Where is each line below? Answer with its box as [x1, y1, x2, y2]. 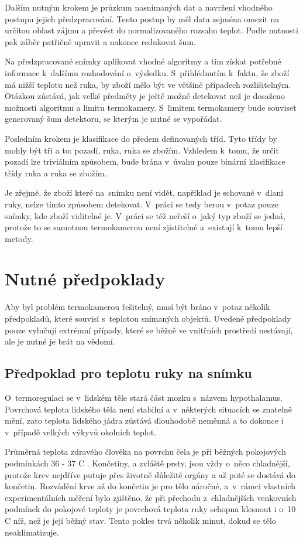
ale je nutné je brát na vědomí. [5, 335, 115, 347]
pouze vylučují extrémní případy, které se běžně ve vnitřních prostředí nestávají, [5, 323, 293, 336]
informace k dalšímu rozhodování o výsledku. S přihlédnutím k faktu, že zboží [5, 66, 290, 79]
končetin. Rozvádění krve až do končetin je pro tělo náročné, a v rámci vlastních [5, 480, 296, 492]
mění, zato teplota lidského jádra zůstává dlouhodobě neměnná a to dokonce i [5, 414, 284, 427]
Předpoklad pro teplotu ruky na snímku [5, 364, 252, 382]
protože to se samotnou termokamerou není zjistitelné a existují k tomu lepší [5, 221, 283, 233]
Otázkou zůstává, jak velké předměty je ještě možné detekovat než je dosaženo [5, 90, 285, 102]
